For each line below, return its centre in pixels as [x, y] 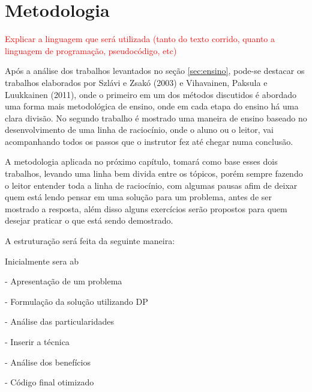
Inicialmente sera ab [42, 261]
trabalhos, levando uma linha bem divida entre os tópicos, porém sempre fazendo [154, 173]
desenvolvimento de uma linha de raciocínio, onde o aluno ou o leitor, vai [139, 130]
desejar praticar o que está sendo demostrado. [89, 220]
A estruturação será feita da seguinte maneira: [90, 241]
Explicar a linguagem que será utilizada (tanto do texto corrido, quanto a [140, 39]
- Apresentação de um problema [64, 281]
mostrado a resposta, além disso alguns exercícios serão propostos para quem [146, 208]
